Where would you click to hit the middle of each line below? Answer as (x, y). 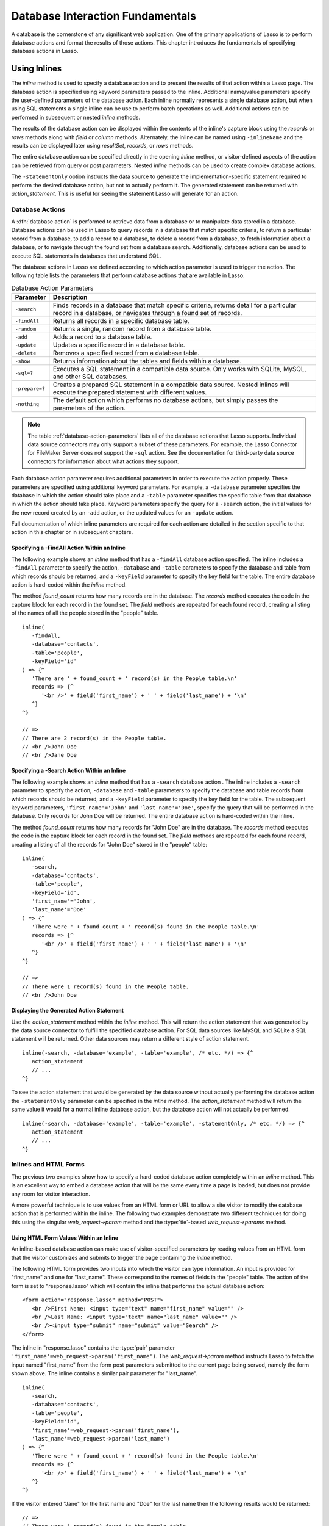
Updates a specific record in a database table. (119, 345)
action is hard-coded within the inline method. (69, 585)
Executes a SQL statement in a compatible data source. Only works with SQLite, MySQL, (179, 369)
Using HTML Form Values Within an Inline (65, 1238)
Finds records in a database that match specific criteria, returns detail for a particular (175, 305)
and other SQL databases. (90, 377)
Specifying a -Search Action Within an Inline (69, 771)
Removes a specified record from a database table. (126, 353)
